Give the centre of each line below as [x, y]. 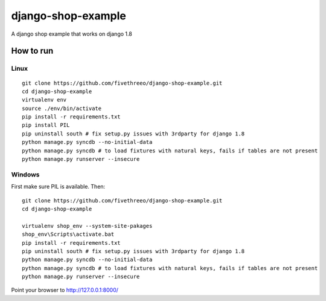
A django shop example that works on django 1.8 [72, 34]
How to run [32, 51]
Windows [25, 174]
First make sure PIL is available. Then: [58, 187]
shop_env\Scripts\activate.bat [68, 235]
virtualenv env [44, 100]
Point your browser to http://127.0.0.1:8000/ [65, 290]
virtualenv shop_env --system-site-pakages [87, 226]
